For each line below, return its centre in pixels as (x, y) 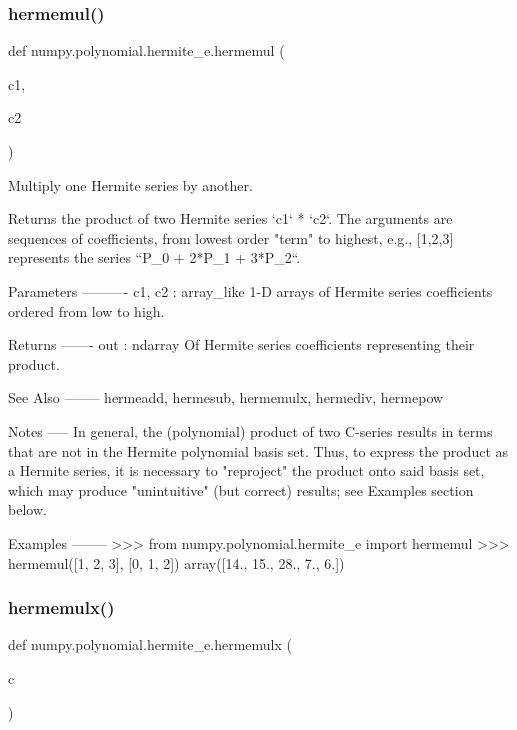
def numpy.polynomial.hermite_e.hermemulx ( (150, 644)
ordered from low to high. (86, 310)
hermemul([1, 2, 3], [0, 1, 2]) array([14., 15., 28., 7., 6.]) (176, 562)
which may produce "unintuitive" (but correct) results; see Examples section (241, 489)
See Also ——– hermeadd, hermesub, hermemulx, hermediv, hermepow (226, 397)
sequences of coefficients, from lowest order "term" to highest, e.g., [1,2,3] (231, 237)
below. (27, 509)
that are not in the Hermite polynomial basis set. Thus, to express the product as (258, 450)
